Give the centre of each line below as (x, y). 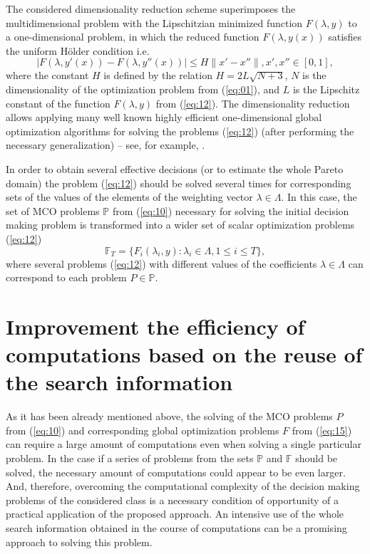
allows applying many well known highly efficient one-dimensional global (164, 117)
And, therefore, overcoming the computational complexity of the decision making (183, 486)
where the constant (47, 75)
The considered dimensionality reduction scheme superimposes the (151, 9)
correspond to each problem (66, 277)
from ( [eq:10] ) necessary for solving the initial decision (231, 210)
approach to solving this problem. (79, 542)
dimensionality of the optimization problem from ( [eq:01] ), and (143, 89)
